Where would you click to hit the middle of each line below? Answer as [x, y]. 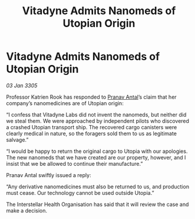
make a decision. [27, 210]
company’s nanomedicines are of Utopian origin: [65, 103]
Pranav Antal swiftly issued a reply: [49, 175]
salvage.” [17, 139]
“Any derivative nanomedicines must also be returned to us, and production [98, 187]
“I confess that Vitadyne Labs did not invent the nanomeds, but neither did [96, 115]
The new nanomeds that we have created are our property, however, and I [96, 157]
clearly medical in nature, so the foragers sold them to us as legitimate [91, 133]
